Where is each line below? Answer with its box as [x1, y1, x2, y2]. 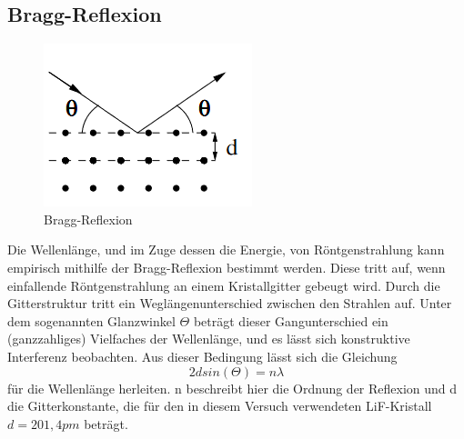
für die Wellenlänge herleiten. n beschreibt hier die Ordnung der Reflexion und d [7, 378, 458, 397]
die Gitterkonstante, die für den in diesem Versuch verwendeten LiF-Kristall [7, 396, 432, 415]
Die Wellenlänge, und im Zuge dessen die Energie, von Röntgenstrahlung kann [7, 240, 445, 259]
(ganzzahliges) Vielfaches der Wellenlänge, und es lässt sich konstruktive [7, 329, 410, 348]
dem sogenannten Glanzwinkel [7, 311, 176, 330]
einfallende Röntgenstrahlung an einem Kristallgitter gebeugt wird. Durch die [7, 275, 440, 294]
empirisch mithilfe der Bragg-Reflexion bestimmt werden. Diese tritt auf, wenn [7, 257, 446, 276]
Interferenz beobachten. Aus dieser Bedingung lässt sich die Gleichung [7, 346, 398, 365]
